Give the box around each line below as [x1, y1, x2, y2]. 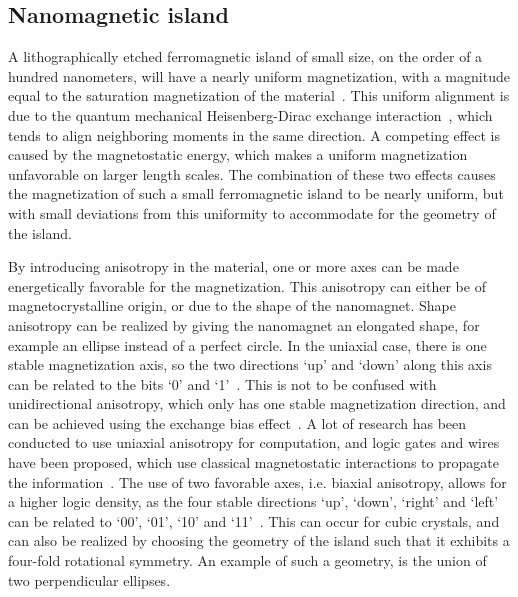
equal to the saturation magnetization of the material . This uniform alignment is [8, 85, 510, 106]
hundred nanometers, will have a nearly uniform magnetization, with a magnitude [8, 65, 510, 86]
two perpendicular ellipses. [8, 569, 171, 590]
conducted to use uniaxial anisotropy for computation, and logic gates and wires [8, 432, 500, 453]
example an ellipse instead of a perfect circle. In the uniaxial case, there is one [8, 334, 487, 355]
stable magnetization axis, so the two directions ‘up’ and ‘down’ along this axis [8, 354, 492, 375]
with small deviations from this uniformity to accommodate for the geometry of [8, 202, 496, 223]
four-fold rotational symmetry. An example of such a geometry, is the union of [8, 550, 487, 571]
